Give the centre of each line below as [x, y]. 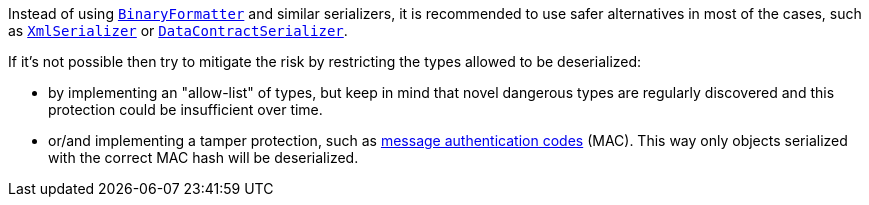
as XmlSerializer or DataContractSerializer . [178, 30]
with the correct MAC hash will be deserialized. [203, 157]
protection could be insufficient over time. [185, 109]
